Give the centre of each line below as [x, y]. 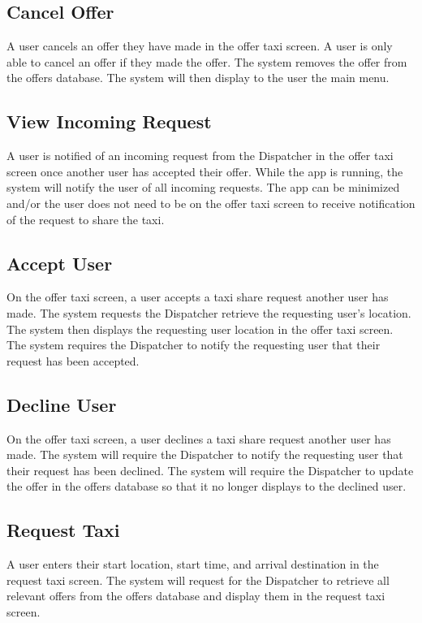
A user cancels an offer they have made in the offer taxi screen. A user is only [200, 46]
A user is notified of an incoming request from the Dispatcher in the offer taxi [200, 156]
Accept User [60, 263]
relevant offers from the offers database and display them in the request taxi [196, 596]
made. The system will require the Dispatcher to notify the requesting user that [205, 454]
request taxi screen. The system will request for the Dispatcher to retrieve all [198, 580]
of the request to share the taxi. [86, 219]
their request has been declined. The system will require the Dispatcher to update [210, 470]
